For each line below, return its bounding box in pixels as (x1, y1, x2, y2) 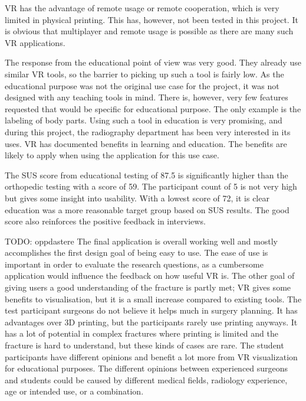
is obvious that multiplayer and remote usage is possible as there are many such (5, 25, 294, 37)
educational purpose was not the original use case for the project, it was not (5, 79, 279, 92)
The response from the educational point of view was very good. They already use (5, 56, 301, 69)
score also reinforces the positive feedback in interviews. (5, 215, 206, 227)
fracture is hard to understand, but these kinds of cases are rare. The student (5, 339, 284, 351)
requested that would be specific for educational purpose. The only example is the (5, 102, 301, 115)
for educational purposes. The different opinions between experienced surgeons (5, 362, 288, 374)
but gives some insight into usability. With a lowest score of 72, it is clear (5, 191, 269, 204)
